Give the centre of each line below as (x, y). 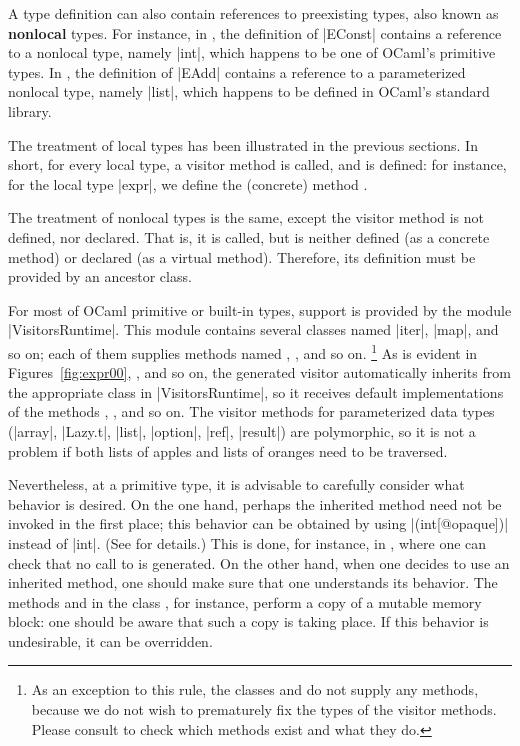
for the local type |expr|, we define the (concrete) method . (188, 183)
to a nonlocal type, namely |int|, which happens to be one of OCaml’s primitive (252, 52)
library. (30, 110)
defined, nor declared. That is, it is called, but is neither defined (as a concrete (249, 236)
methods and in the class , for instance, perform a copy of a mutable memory (245, 601)
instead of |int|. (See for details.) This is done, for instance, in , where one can (247, 542)
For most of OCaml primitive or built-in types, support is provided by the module (260, 309)
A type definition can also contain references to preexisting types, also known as (253, 13)
